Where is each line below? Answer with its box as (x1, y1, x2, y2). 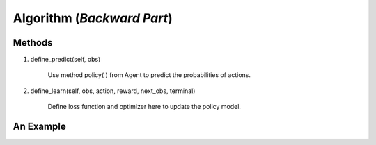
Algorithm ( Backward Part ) (13, 10, 173, 26)
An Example (13, 121, 66, 133)
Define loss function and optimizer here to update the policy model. (47, 103, 242, 111)
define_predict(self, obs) (30, 56, 101, 64)
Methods (13, 37, 53, 49)
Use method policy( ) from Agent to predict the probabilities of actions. (47, 71, 251, 79)
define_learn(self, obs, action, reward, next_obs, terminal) (30, 87, 196, 95)
